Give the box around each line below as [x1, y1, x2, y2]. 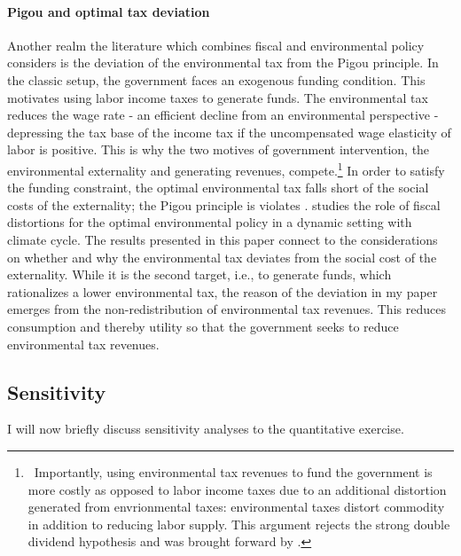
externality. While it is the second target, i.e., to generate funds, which [7, 265, 392, 284]
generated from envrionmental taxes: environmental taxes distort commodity [27, 497, 445, 516]
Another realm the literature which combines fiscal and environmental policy [7, 35, 425, 54]
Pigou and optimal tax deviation [7, 2, 210, 20]
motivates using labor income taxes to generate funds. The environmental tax [7, 88, 428, 106]
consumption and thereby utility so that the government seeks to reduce [7, 317, 399, 335]
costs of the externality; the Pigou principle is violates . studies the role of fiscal [7, 195, 441, 214]
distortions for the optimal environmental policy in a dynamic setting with [7, 213, 412, 231]
